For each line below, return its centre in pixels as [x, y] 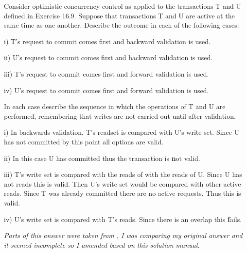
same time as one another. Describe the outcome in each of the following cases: [122, 25]
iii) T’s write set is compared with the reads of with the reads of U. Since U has [123, 174]
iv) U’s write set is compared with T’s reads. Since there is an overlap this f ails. [123, 219]
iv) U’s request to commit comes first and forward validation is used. [106, 90]
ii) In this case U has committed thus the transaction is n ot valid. [102, 158]
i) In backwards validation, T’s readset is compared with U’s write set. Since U [122, 132]
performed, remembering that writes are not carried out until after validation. [120, 116]
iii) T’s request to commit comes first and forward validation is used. [106, 73]
